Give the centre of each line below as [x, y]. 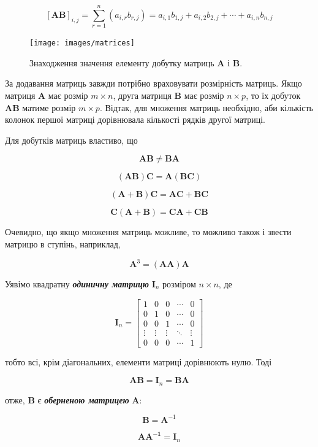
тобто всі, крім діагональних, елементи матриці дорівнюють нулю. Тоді [138, 361]
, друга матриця [142, 95]
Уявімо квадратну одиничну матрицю [77, 284]
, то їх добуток [273, 95]
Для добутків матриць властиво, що [71, 140]
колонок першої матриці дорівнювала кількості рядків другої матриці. [135, 119]
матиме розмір [49, 107]
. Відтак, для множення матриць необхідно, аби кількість [206, 107]
